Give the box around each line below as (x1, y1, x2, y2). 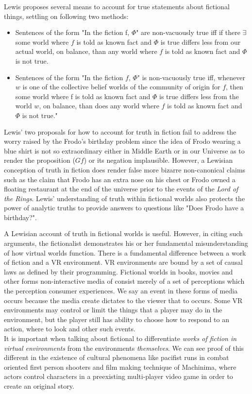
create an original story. (4, 380, 74, 391)
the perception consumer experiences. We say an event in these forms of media (4, 286, 238, 296)
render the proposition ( (4, 155, 75, 165)
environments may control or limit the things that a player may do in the (4, 305, 222, 315)
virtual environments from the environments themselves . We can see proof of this (4, 343, 244, 353)
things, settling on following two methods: (4, 11, 129, 21)
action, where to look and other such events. (4, 324, 135, 334)
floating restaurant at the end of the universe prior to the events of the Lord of (4, 184, 238, 194)
